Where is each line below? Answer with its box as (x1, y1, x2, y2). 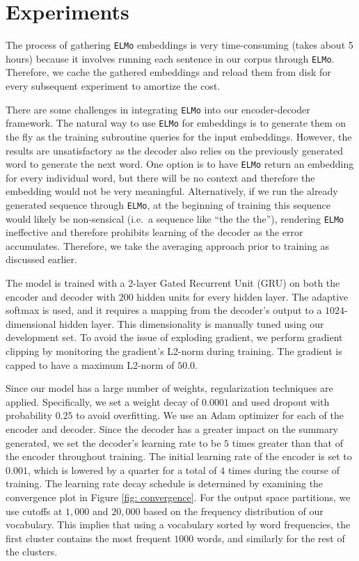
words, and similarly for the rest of (196, 530, 345, 545)
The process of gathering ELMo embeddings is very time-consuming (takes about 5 (6, 38, 353, 52)
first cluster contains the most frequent (6, 530, 171, 545)
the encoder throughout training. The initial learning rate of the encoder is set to (6, 449, 352, 464)
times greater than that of (232, 435, 343, 450)
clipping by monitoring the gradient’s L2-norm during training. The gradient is (6, 344, 342, 358)
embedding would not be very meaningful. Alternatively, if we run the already (6, 184, 338, 198)
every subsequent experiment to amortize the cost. (6, 79, 221, 93)
